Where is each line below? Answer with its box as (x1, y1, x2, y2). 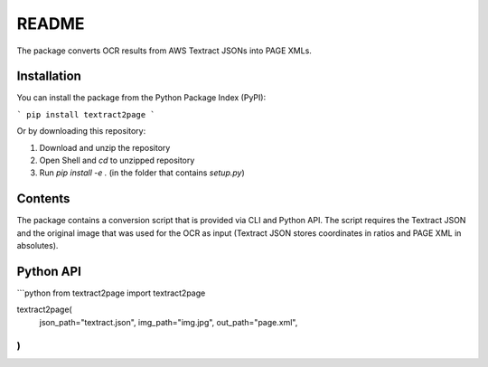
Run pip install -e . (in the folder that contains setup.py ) (39, 167, 246, 178)
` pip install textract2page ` (16, 109, 155, 119)
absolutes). (16, 240, 59, 251)
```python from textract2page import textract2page (16, 287, 206, 298)
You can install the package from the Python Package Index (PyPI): (16, 92, 267, 103)
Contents (16, 191, 70, 207)
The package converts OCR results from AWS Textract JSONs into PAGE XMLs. (16, 45, 312, 56)
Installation (16, 69, 81, 84)
